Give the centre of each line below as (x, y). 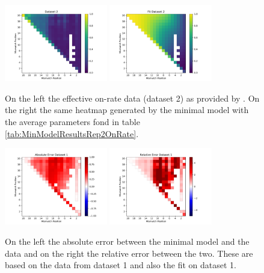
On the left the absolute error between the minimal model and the (127, 241)
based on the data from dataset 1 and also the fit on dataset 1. (121, 265)
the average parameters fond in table (72, 121)
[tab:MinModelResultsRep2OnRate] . (72, 133)
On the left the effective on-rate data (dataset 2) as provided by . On (132, 98)
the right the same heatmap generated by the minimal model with (127, 110)
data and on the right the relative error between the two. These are (129, 253)
